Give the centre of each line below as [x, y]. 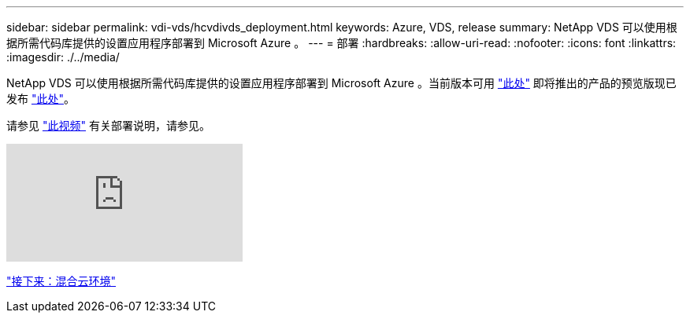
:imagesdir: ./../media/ [63, 57]
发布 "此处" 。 [41, 99]
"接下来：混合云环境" [61, 281]
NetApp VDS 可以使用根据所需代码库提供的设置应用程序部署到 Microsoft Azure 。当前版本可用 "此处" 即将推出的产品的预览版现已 [341, 83]
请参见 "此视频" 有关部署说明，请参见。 [108, 125]
